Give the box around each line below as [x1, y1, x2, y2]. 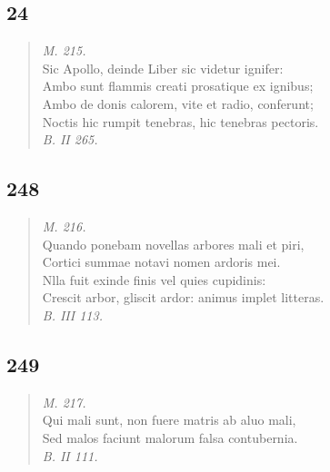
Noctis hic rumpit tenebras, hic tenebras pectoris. [42, 112, 319, 131]
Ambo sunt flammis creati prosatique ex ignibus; [42, 76, 314, 95]
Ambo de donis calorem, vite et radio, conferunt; [42, 93, 314, 113]
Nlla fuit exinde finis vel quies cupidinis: [42, 270, 266, 289]
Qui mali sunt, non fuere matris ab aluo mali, [42, 410, 296, 429]
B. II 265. [42, 130, 98, 149]
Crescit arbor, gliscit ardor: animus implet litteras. [42, 288, 325, 307]
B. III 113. [42, 305, 103, 324]
